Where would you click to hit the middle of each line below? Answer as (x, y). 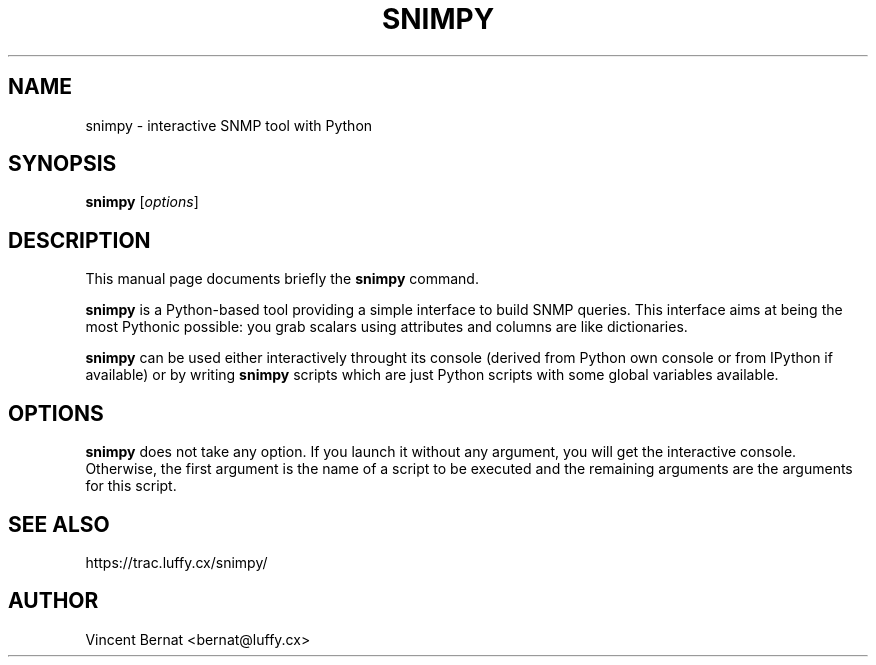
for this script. (131, 486)
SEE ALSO (59, 524)
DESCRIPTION (79, 240)
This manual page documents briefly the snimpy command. (282, 279)
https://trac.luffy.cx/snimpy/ (176, 562)
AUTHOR (53, 601)
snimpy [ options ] (142, 202)
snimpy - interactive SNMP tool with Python (229, 125)
